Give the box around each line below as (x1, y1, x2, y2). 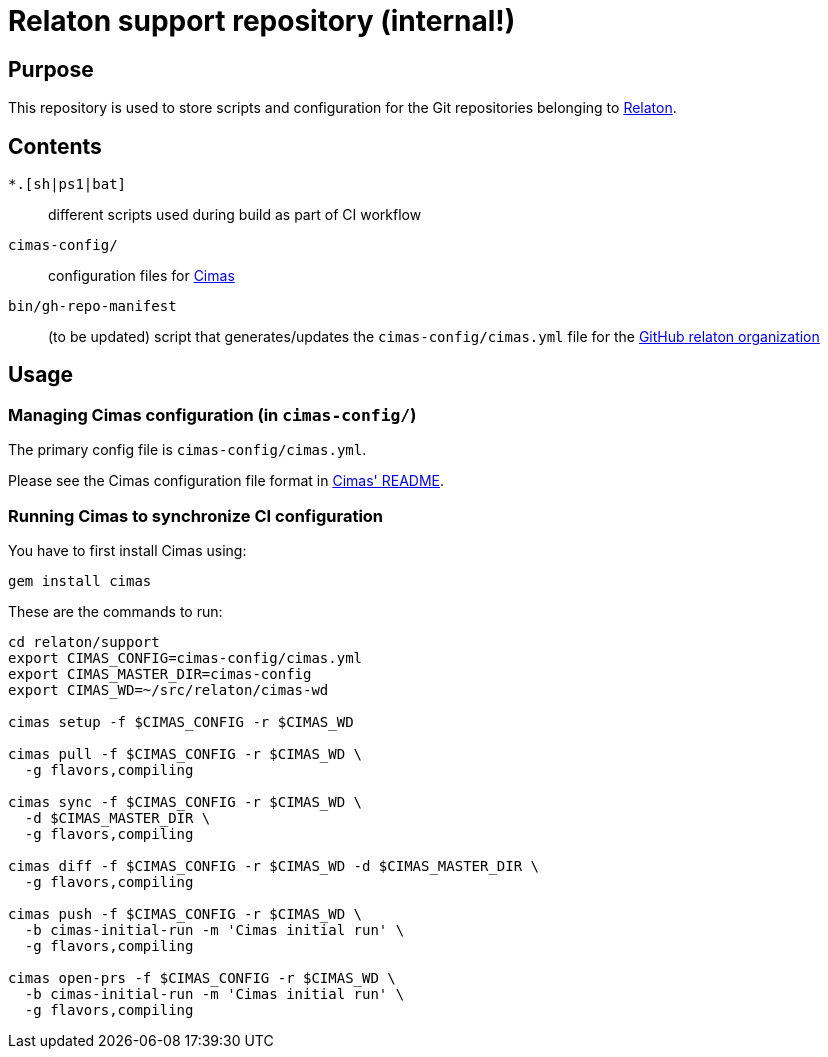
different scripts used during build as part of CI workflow (48, 206, 422, 224)
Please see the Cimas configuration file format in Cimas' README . (8, 472, 444, 490)
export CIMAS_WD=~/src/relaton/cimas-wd (8, 681, 329, 698)
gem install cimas (8, 572, 152, 589)
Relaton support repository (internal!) (8, 4, 516, 38)
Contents (8, 133, 102, 159)
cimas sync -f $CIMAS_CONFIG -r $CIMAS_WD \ (8, 793, 363, 810)
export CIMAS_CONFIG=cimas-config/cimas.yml (8, 649, 363, 666)
